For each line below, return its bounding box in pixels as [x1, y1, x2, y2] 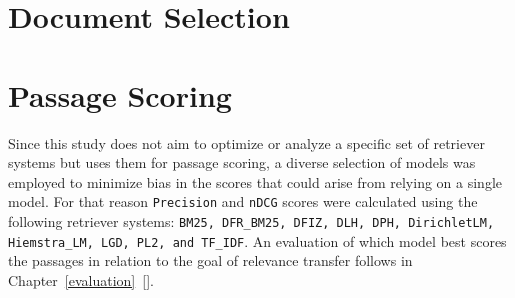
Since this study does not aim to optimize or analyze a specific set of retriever [8, 132, 485, 153]
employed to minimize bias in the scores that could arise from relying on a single [8, 171, 503, 192]
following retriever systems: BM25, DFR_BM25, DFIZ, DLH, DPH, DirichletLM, [8, 210, 495, 231]
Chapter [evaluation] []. [8, 269, 154, 290]
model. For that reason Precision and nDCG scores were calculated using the [8, 191, 478, 212]
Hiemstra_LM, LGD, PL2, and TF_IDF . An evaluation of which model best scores [8, 230, 507, 251]
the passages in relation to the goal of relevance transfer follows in [8, 250, 413, 271]
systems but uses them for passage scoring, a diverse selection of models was [8, 152, 476, 173]
